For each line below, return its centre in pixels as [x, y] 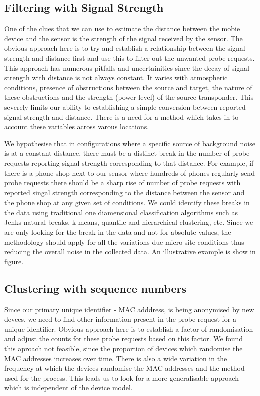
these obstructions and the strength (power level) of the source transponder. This [129, 97]
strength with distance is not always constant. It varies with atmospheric [116, 77]
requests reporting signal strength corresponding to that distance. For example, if [129, 163]
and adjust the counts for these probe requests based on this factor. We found [124, 339]
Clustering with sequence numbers [95, 288]
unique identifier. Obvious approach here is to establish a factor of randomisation [129, 329]
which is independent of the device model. [68, 388]
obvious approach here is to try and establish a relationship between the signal [125, 48]
